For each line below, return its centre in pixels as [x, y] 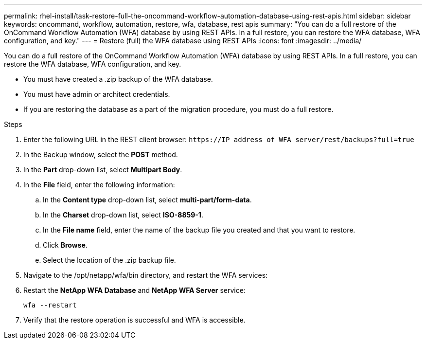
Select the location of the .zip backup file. [109, 260]
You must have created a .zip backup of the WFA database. [118, 79]
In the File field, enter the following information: [99, 185]
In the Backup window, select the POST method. [101, 154]
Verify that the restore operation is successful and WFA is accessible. [134, 320]
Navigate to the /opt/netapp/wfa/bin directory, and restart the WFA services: [146, 275]
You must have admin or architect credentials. [97, 94]
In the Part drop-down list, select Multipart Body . [103, 170]
